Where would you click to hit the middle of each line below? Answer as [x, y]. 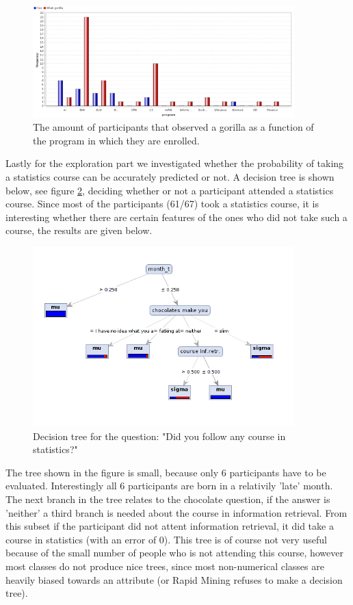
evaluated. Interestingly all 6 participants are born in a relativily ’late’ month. [169, 486]
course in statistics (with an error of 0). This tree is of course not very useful [166, 539]
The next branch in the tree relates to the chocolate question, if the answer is [168, 499]
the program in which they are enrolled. [116, 140]
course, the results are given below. [79, 230]
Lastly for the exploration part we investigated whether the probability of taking [175, 163]
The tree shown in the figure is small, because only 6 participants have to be [166, 472]
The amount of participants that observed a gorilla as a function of [173, 127]
